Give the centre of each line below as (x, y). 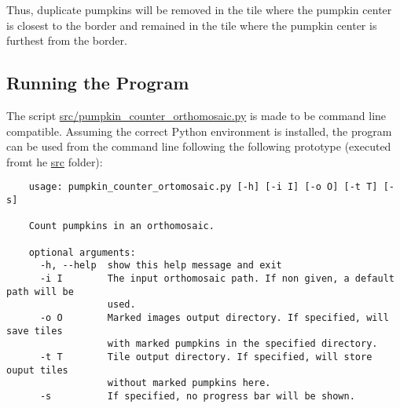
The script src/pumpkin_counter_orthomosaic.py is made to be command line (196, 115)
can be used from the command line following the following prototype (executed (199, 146)
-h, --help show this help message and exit (161, 266)
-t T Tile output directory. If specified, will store (206, 357)
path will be (40, 291)
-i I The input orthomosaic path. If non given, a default (217, 278)
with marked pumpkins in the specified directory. (242, 344)
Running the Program (98, 83)
